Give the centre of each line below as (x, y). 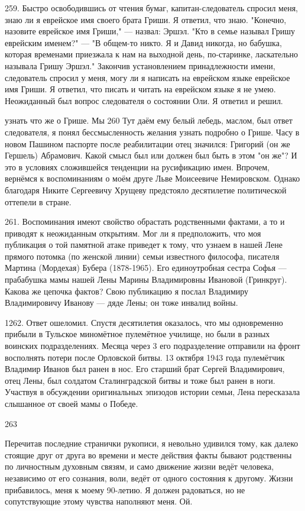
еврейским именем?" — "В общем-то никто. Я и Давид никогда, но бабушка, (143, 42)
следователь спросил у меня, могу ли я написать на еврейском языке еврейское (147, 77)
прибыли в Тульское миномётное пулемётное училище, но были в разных (137, 334)
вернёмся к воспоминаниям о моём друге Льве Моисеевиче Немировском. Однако (152, 178)
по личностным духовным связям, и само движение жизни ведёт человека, (139, 466)
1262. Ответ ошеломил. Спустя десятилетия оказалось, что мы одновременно (144, 322)
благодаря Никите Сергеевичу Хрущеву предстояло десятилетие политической (146, 190)
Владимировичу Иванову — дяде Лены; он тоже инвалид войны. (121, 303)
